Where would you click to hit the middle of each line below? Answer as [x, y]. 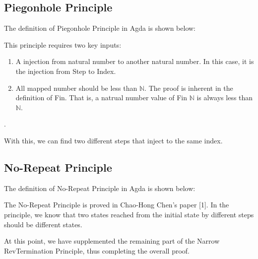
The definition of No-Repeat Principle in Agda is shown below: [100, 188]
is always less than [225, 97]
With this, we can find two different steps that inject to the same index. [113, 140]
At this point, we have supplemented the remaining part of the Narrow [112, 241]
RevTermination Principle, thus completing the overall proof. [97, 250]
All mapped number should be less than [76, 88]
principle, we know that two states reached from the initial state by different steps [129, 214]
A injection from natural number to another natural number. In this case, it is [135, 61]
